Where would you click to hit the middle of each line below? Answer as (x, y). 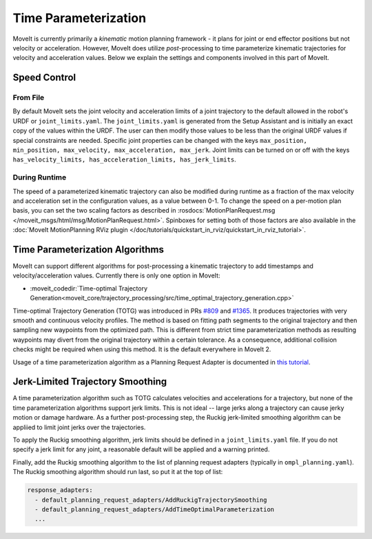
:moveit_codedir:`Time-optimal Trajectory (89, 288)
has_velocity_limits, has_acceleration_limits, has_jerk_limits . (125, 159)
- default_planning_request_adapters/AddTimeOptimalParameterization (155, 509)
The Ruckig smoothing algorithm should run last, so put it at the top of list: (118, 472)
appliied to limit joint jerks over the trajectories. (79, 427)
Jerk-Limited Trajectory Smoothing (90, 382)
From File (29, 98)
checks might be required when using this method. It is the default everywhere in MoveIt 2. (142, 349)
